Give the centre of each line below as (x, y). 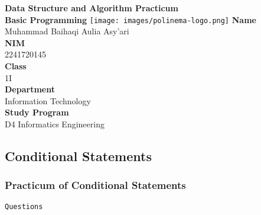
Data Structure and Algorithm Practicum (92, 8)
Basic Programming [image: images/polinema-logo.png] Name (130, 19)
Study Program (37, 112)
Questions (24, 206)
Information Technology (48, 100)
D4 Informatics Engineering (55, 124)
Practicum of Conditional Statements (95, 185)
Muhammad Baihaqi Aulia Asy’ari (67, 31)
